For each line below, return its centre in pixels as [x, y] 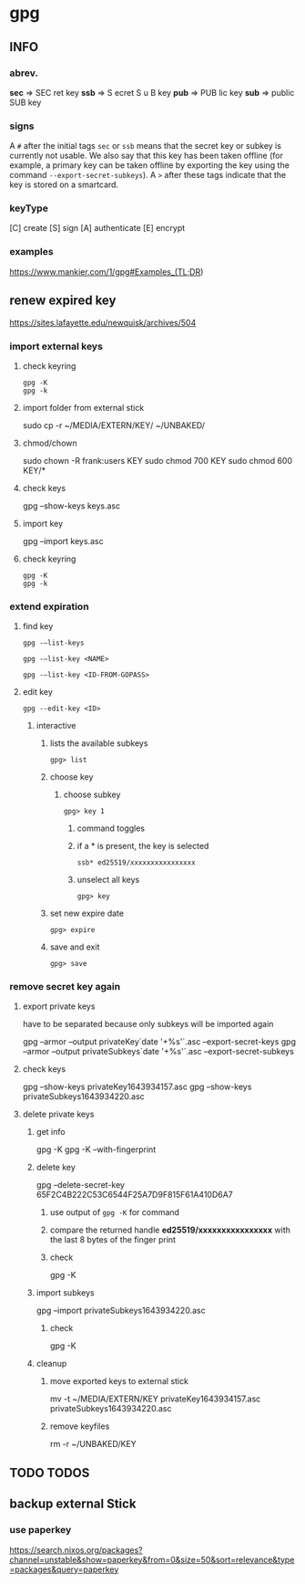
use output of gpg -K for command [115, 1212]
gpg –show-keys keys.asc [71, 506]
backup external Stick [73, 1504]
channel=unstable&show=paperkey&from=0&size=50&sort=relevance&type [152, 1559]
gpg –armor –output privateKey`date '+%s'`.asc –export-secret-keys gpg [159, 1042]
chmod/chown [50, 443]
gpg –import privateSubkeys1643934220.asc [121, 1311]
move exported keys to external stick [119, 1381]
